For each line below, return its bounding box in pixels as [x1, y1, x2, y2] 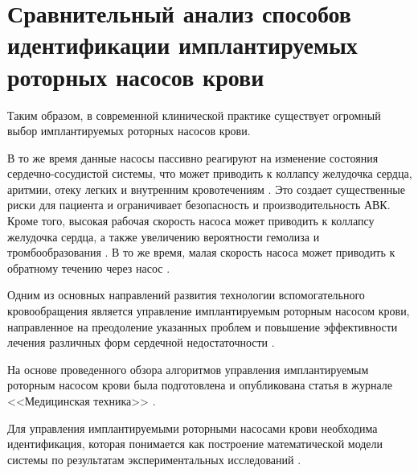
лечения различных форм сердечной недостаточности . [7, 334, 275, 351]
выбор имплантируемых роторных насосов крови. [7, 122, 251, 139]
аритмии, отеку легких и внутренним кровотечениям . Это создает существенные [7, 180, 405, 197]
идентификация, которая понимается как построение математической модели [7, 435, 383, 452]
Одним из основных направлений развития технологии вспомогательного [7, 286, 365, 303]
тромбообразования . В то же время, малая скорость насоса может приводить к [7, 244, 395, 261]
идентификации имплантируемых [7, 28, 358, 61]
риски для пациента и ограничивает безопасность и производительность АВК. [7, 196, 391, 213]
